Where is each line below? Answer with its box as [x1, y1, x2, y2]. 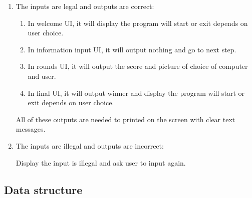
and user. [28, 70, 56, 81]
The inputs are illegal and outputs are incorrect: [16, 140, 164, 151]
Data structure [4, 182, 83, 197]
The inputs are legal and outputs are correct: [16, 1, 154, 11]
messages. [16, 124, 46, 134]
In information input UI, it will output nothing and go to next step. [28, 44, 236, 54]
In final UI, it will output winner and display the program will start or [28, 87, 245, 98]
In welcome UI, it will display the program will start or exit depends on [28, 17, 248, 28]
